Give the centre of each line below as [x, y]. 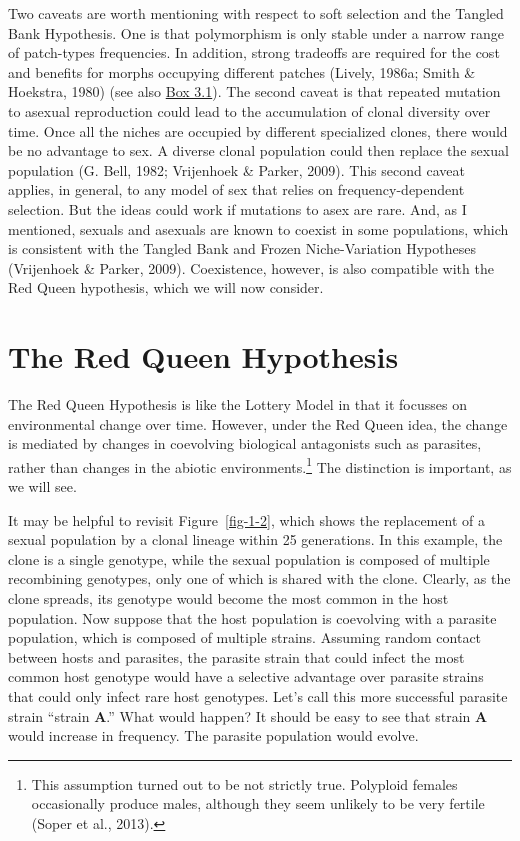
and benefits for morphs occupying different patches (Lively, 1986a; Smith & [242, 71]
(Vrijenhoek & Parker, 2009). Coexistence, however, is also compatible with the [251, 267]
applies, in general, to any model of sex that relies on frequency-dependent [236, 189]
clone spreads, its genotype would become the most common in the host [228, 598]
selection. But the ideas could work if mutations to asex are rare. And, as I [237, 208]
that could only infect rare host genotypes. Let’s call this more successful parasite [258, 696]
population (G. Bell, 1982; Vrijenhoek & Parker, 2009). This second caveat [236, 169]
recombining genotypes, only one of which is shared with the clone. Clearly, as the [259, 578]
